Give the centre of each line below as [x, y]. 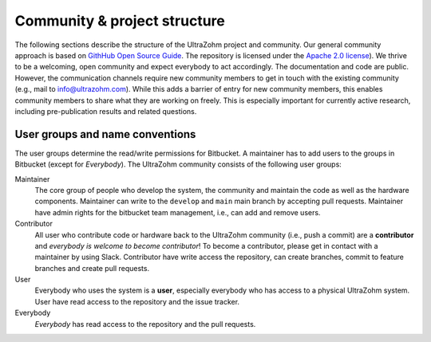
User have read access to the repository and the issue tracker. [137, 301]
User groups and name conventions [105, 134]
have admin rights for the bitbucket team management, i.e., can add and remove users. [178, 212]
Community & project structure [120, 21]
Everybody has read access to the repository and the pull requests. [145, 324]
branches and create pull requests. [92, 268]
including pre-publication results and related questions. [106, 111]
